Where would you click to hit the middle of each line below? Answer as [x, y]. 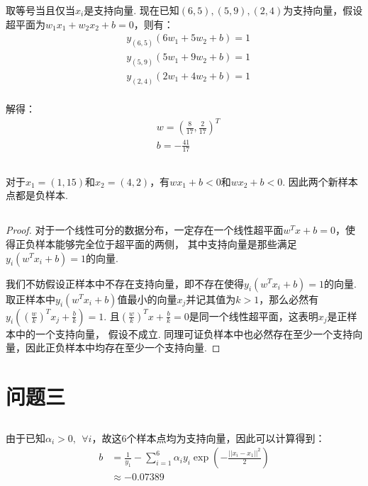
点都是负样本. [37, 195]
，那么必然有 [289, 299]
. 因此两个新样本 [320, 181]
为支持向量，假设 [323, 10]
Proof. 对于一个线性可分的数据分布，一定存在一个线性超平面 [145, 230]
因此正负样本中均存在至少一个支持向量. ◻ [123, 347]
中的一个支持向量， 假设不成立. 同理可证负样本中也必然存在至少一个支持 [184, 333]
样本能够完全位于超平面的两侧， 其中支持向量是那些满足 [166, 243]
